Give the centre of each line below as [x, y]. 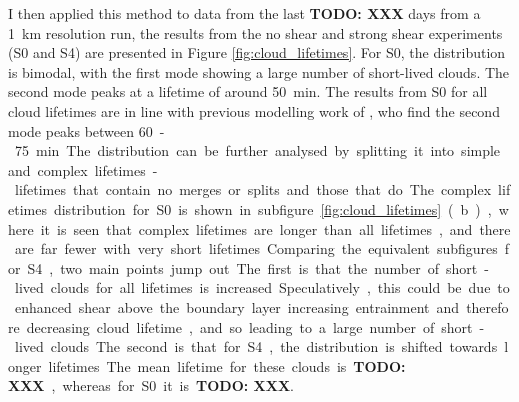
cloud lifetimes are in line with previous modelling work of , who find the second [254, 110]
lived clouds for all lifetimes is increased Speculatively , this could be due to [262, 287]
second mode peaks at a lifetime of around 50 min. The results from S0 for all [248, 91]
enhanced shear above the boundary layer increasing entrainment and [237, 306]
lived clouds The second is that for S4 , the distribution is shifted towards [256, 346]
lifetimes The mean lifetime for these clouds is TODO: [227, 365]
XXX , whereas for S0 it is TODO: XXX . [151, 385]
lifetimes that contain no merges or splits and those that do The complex [253, 189]
